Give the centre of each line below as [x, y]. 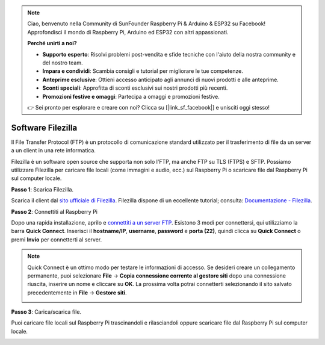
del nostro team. [63, 63]
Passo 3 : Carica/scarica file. [46, 312]
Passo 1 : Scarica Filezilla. [42, 189]
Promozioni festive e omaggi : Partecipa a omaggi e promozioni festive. [131, 96]
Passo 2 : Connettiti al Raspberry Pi [54, 211]
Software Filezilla [44, 127]
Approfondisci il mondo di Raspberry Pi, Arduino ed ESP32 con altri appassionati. [128, 32]
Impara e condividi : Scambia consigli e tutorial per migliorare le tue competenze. [143, 71]
